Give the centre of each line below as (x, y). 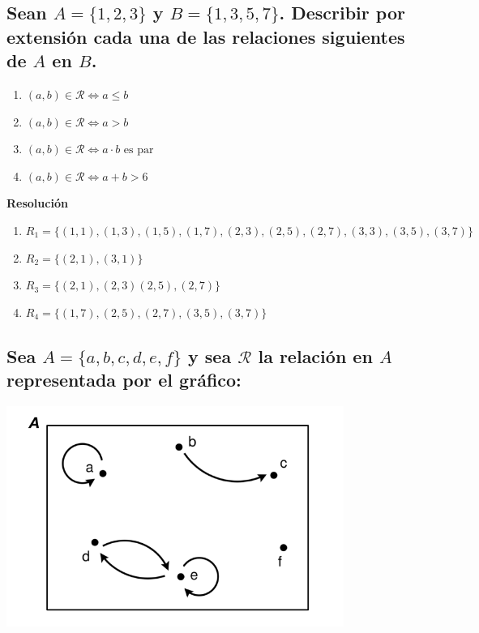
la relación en (315, 355)
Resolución (37, 203)
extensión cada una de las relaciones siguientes (206, 36)
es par (139, 150)
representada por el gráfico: (124, 380)
